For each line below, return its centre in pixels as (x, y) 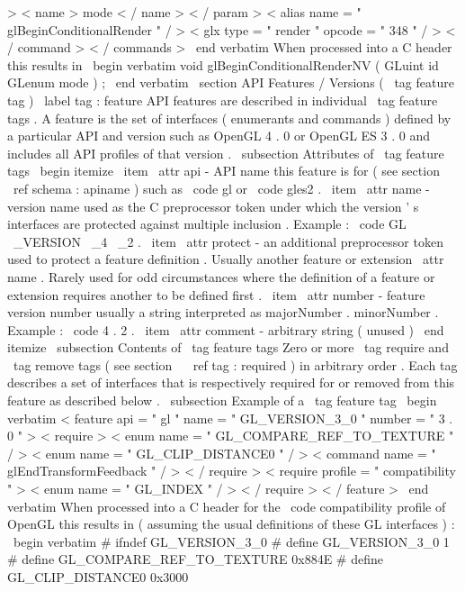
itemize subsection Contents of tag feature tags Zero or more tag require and (228, 347)
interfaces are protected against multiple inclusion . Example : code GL (207, 224)
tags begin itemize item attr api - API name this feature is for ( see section (224, 171)
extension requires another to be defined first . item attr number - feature (216, 294)
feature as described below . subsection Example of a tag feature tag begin (222, 400)
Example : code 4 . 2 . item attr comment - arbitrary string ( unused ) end (226, 329)
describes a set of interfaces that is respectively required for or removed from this (231, 382)
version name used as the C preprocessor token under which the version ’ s (213, 206)
